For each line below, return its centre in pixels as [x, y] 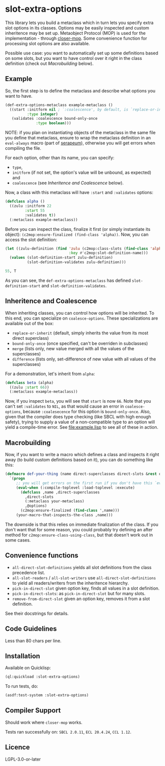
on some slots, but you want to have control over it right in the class [74, 58]
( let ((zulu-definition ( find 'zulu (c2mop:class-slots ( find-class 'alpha [84, 248]
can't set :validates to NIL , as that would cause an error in [65, 407]
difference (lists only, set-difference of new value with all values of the [84, 359]
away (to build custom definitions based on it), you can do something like [79, 460]
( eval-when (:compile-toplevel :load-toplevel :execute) [75, 488]
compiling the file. [23, 148]
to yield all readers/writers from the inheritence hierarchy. [70, 583]
